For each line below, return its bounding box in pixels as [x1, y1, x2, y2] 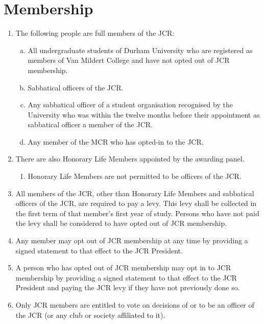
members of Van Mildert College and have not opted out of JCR [28, 55, 230, 65]
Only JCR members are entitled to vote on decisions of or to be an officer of [15, 299, 254, 310]
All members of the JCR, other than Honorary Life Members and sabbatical [15, 188, 254, 198]
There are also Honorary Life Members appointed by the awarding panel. [15, 153, 245, 164]
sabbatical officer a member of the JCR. [28, 119, 153, 130]
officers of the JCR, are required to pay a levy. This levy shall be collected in [15, 198, 257, 209]
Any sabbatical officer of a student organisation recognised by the [28, 99, 233, 110]
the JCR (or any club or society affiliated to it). [15, 309, 165, 320]
